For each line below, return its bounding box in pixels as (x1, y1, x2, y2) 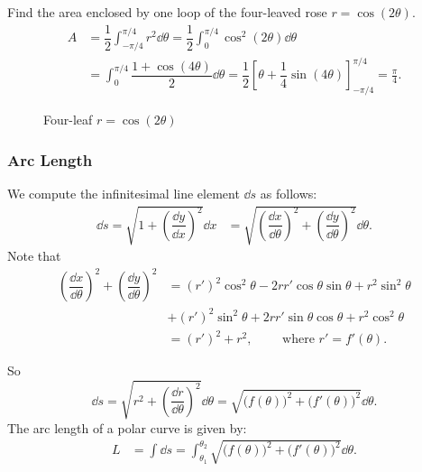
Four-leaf (43, 110, 93, 129)
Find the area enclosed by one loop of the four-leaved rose (7, 3, 327, 21)
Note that (7, 246, 61, 265)
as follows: (260, 184, 317, 203)
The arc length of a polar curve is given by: (7, 418, 247, 437)
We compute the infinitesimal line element (7, 184, 240, 203)
